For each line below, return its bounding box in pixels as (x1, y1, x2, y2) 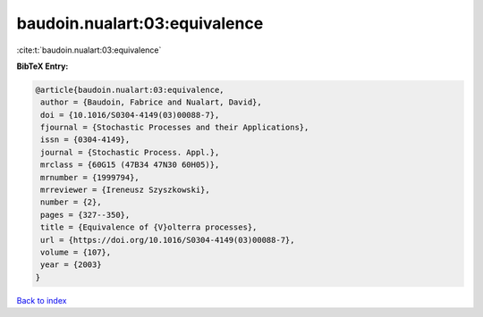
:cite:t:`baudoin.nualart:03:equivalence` (16, 45, 162, 55)
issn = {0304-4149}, (40, 135, 131, 145)
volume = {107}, (40, 247, 112, 257)
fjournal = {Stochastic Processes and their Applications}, (40, 122, 309, 133)
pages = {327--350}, (40, 210, 131, 220)
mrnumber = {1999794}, (40, 172, 140, 182)
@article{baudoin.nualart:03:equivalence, (35, 85, 225, 95)
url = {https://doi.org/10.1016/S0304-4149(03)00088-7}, (40, 235, 295, 245)
